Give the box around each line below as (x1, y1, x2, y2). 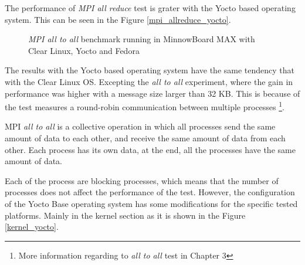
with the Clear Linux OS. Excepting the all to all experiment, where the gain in (5, 75, 293, 87)
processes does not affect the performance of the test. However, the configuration (5, 186, 295, 198)
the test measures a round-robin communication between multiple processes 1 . (5, 99, 284, 113)
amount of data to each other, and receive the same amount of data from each (5, 132, 286, 144)
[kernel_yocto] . (5, 220, 59, 233)
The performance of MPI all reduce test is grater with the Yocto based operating (5, 2, 296, 13)
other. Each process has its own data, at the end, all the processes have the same (5, 143, 296, 155)
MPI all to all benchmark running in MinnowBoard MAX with (28, 33, 255, 45)
